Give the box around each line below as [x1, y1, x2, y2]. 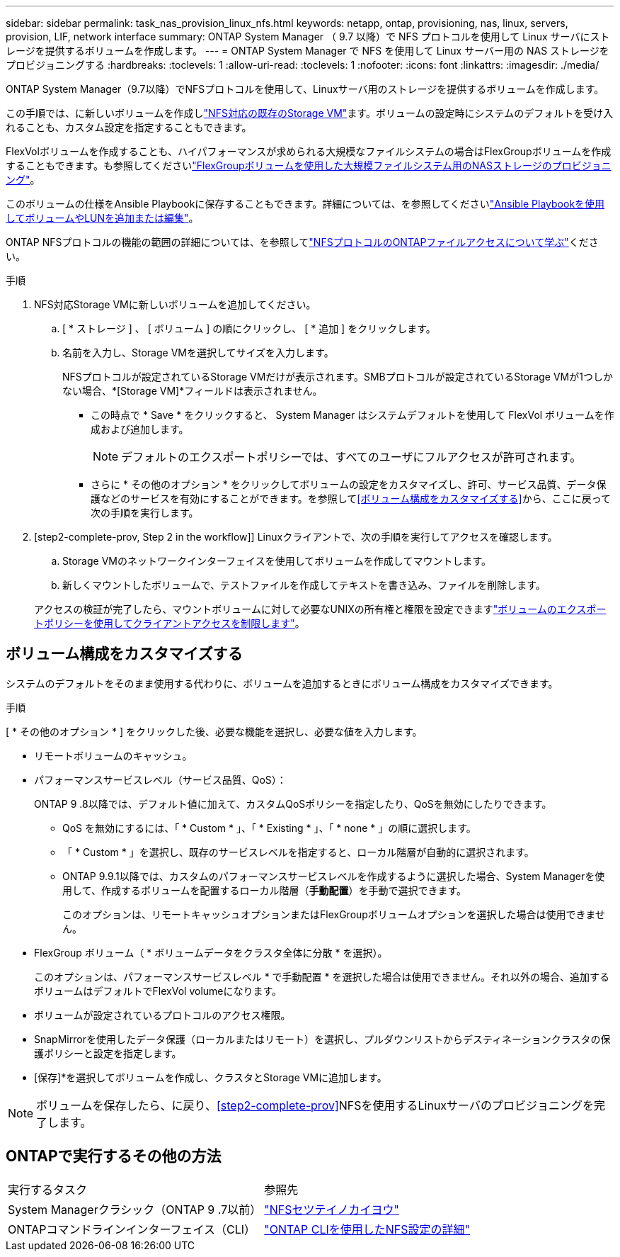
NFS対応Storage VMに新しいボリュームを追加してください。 [34, 298, 316, 310]
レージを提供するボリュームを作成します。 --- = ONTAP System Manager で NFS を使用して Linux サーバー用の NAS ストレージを [6, 45, 609, 57]
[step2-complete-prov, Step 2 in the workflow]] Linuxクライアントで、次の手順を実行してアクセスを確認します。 [34, 531, 558, 543]
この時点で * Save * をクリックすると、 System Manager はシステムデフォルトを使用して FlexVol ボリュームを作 [91, 409, 614, 421]
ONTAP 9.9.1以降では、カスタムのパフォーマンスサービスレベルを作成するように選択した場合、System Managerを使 [62, 869, 605, 882]
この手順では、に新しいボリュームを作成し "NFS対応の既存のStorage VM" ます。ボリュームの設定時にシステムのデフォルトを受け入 [6, 107, 614, 119]
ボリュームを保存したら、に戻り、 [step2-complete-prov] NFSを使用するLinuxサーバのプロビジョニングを [36, 1098, 594, 1112]
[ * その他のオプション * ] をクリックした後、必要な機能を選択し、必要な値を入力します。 [6, 725, 423, 738]
